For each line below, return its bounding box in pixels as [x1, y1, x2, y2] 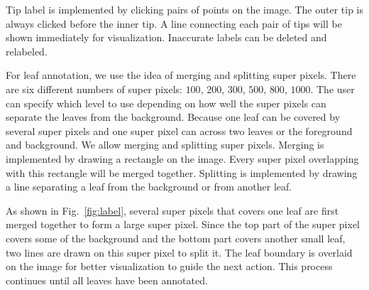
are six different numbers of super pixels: [6, 81, 182, 96]
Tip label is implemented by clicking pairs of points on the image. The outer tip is [6, 2, 363, 16]
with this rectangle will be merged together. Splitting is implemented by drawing [6, 165, 358, 180]
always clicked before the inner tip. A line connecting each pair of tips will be [6, 16, 342, 31]
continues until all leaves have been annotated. [6, 272, 208, 287]
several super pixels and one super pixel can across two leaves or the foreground [6, 123, 353, 138]
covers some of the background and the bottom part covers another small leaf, [6, 230, 346, 245]
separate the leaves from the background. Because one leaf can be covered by [6, 109, 341, 124]
